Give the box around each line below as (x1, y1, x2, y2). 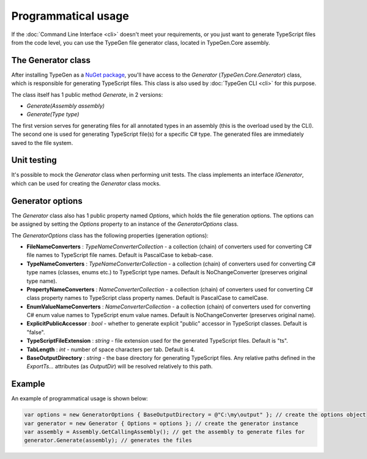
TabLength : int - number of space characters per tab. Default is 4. (26, 346, 196, 353)
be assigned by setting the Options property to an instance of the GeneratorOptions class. (11, 220, 239, 228)
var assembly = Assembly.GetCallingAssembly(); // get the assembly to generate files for (24, 428, 305, 436)
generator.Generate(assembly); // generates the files (24, 437, 192, 444)
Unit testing (11, 155, 57, 165)
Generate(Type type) (26, 111, 80, 118)
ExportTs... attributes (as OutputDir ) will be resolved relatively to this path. (26, 363, 213, 370)
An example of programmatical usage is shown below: (11, 395, 148, 402)
